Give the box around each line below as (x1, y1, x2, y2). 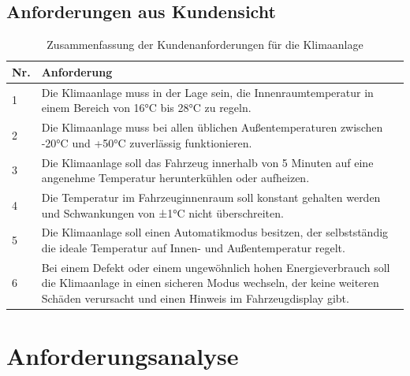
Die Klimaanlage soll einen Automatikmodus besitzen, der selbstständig (41, 224, 389, 240)
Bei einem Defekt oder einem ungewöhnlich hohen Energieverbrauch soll (41, 259, 390, 275)
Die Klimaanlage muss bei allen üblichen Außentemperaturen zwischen (41, 119, 383, 136)
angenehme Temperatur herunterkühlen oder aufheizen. (41, 169, 310, 186)
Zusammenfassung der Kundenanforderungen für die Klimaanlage (47, 36, 363, 53)
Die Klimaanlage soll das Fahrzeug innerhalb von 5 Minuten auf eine (41, 154, 374, 170)
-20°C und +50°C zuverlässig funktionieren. (41, 134, 252, 151)
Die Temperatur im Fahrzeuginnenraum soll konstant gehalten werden (41, 188, 381, 205)
